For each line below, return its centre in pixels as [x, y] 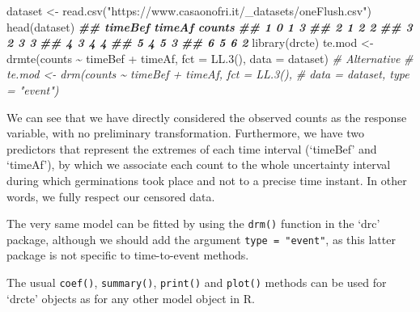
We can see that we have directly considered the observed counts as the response [207, 117]
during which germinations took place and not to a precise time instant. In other [207, 180]
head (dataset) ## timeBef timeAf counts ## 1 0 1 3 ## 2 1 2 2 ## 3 [210, 26]
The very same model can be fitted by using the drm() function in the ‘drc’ [193, 223]
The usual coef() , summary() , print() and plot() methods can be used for [197, 282]
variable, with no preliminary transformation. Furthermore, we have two [186, 133]
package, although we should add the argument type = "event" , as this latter [201, 239]
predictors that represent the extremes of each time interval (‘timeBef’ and [192, 148]
